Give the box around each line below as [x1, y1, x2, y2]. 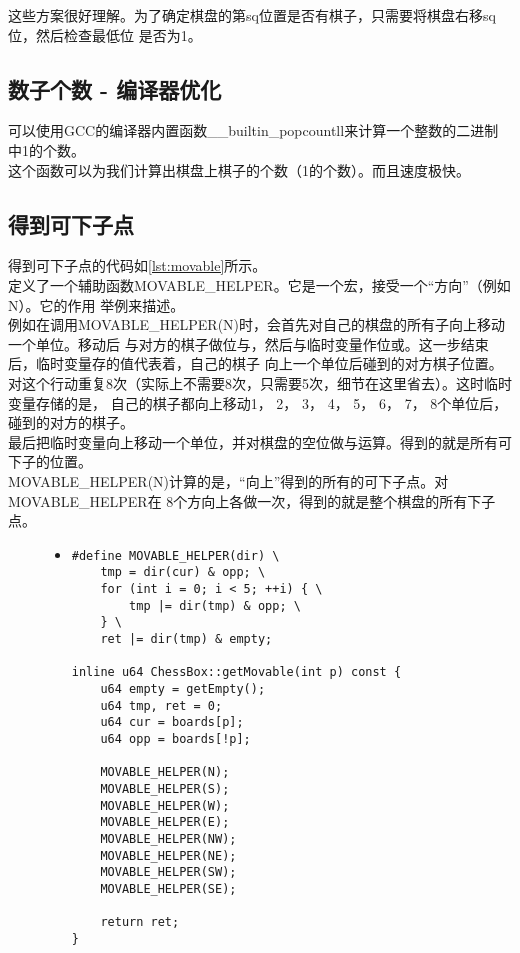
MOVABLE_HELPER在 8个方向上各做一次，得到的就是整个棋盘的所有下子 [8, 490, 496, 511]
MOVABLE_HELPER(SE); [100, 881, 237, 896]
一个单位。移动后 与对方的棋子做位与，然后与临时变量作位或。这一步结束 [8, 333, 489, 354]
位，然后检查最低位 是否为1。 [8, 24, 202, 45]
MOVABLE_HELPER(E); [100, 815, 230, 830]
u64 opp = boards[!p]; [100, 731, 251, 746]
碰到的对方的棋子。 [8, 412, 134, 433]
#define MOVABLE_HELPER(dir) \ [71, 548, 280, 563]
